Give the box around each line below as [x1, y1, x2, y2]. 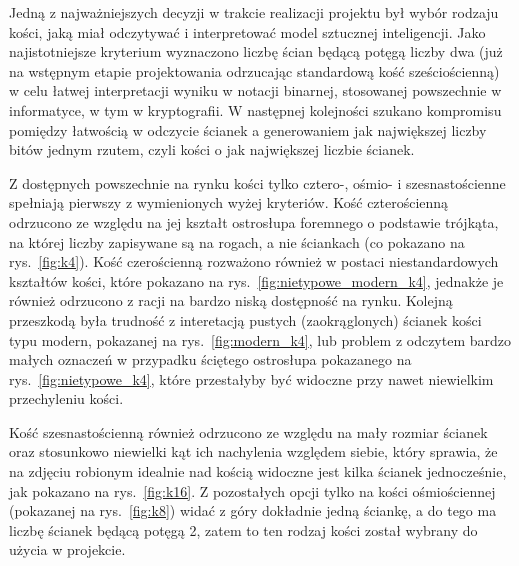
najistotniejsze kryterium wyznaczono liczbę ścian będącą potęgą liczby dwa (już [9, 41, 503, 62]
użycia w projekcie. [9, 539, 126, 560]
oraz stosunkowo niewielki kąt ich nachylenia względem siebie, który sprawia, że [9, 441, 498, 462]
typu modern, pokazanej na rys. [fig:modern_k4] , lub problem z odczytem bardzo [9, 329, 512, 350]
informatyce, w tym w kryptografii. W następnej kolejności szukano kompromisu [9, 99, 502, 120]
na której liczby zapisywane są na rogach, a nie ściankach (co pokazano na [9, 231, 465, 252]
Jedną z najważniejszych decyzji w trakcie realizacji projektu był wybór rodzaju [9, 2, 499, 22]
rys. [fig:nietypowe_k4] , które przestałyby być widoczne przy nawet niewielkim [9, 368, 494, 389]
